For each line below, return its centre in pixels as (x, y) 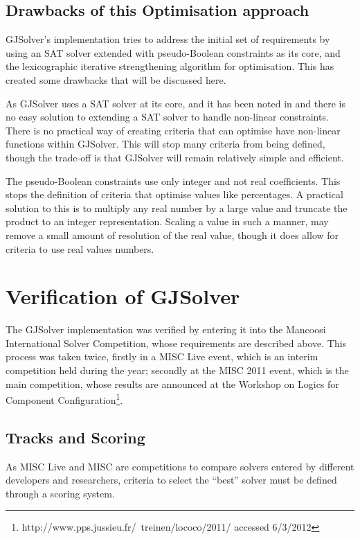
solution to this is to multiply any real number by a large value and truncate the (177, 207)
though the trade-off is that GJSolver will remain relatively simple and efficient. (175, 157)
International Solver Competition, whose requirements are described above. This (176, 343)
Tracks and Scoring (75, 437)
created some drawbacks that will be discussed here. (116, 79)
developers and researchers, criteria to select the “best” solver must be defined (171, 480)
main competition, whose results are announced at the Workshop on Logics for (172, 383)
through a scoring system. (60, 493)
